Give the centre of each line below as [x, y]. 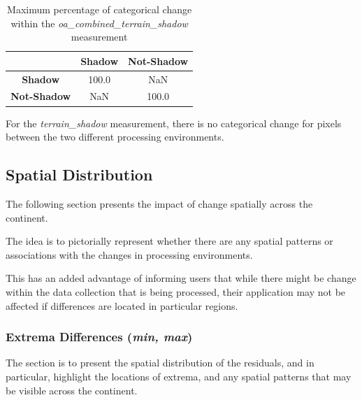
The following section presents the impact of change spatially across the [159, 203]
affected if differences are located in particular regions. [122, 305]
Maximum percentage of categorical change [100, 9]
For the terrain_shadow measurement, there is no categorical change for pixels [174, 123]
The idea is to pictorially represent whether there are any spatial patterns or [169, 241]
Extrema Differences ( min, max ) [99, 337]
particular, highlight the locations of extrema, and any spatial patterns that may [179, 376]
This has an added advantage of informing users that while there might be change [181, 278]
